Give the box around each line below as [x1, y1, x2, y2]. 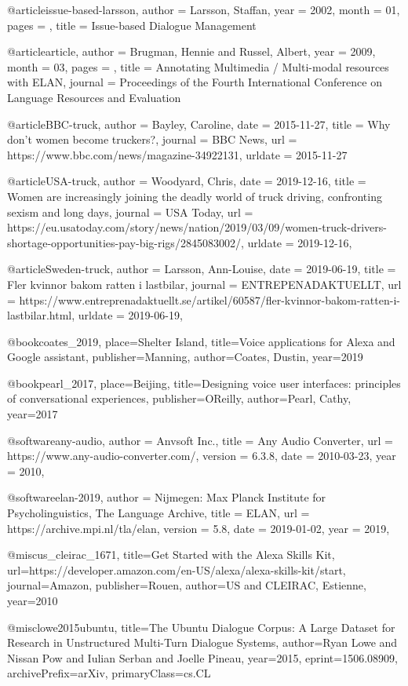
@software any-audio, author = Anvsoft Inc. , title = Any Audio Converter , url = [7, 432, 393, 448]
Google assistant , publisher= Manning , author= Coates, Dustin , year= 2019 [7, 348, 363, 365]
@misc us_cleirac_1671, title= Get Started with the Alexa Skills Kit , [7, 546, 335, 563]
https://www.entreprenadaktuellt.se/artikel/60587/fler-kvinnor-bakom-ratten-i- [19, 291, 400, 308]
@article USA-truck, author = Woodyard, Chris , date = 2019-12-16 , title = [7, 173, 366, 189]
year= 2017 [7, 406, 58, 422]
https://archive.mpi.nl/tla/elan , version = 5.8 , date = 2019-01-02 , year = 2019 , [7, 520, 390, 536]
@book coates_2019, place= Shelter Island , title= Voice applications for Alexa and [7, 333, 395, 349]
